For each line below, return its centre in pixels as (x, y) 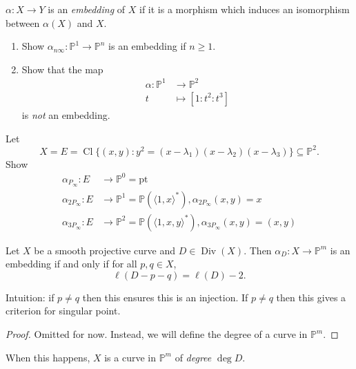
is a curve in (130, 357)
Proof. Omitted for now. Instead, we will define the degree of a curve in (157, 334)
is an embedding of (87, 9)
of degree (193, 357)
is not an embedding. (66, 114)
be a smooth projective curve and (105, 250)
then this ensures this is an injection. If (165, 297)
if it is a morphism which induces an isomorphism (244, 9)
